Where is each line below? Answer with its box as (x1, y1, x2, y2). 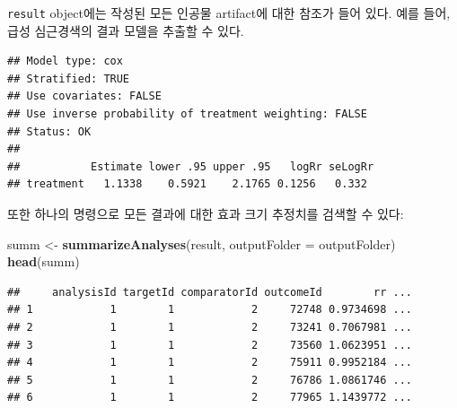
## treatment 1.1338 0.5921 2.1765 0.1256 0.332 (7, 178, 367, 191)
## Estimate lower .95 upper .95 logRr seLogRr (7, 160, 374, 173)
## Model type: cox (7, 55, 123, 68)
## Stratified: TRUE (7, 72, 130, 85)
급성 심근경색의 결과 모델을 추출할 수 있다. (7, 21, 244, 39)
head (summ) (7, 252, 80, 271)
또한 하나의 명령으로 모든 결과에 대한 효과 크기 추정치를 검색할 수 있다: (7, 204, 404, 222)
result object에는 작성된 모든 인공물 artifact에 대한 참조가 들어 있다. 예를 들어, (7, 4, 451, 22)
